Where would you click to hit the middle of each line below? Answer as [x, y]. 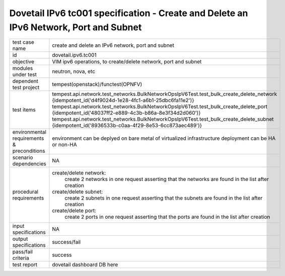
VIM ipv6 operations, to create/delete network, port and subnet [127, 62]
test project [26, 87]
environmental [29, 132]
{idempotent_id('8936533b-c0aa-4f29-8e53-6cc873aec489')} [127, 126]
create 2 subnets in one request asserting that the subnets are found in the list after [164, 198]
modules [23, 68]
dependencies [29, 164]
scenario [23, 157]
